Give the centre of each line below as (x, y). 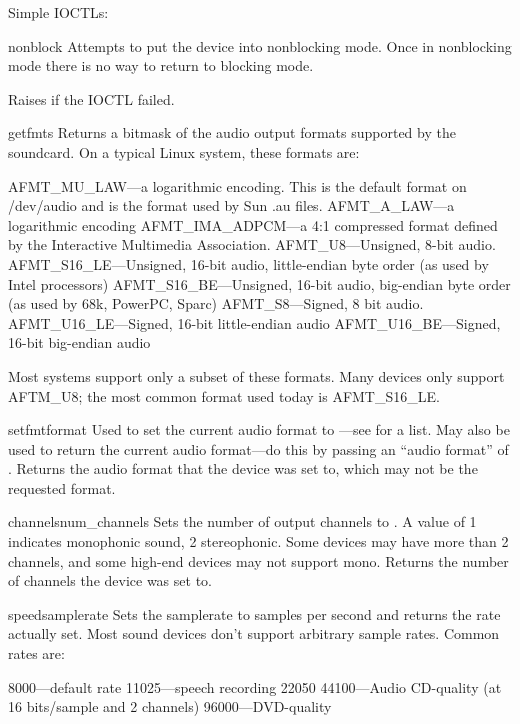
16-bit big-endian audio (79, 342)
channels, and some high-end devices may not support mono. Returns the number (258, 560)
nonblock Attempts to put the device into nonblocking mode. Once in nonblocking (260, 45)
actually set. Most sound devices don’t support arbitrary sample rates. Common (254, 633)
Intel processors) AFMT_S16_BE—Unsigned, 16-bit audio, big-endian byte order (259, 283)
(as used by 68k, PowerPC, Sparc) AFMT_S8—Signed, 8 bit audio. (216, 303)
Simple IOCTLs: (58, 12)
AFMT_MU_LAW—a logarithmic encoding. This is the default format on (237, 185)
